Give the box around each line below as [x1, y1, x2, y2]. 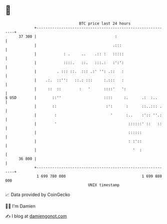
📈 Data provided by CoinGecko [5, 192, 70, 198]
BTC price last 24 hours [79, 21, 131, 26]
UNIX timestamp [87, 182, 120, 188]
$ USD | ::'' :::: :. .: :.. [5, 95, 157, 100]
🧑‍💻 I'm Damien [5, 203, 36, 209]
